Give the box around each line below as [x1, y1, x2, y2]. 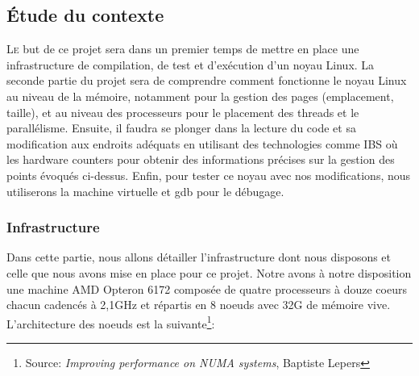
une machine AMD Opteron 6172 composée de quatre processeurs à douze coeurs [6, 280, 407, 297]
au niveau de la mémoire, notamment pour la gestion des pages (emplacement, [6, 87, 394, 104]
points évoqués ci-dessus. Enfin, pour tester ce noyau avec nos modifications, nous [6, 166, 411, 183]
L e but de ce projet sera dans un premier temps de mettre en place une [6, 40, 359, 57]
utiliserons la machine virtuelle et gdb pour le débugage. [6, 182, 284, 199]
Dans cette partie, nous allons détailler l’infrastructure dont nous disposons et [6, 249, 392, 265]
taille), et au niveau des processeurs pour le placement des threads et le [6, 103, 359, 120]
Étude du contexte [6, 2, 164, 27]
